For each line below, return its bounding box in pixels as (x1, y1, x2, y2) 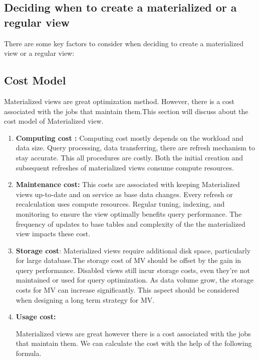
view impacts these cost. (16, 228, 91, 239)
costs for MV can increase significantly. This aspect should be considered (16, 285, 239, 295)
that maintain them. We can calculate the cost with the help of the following (16, 338, 252, 348)
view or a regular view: (4, 48, 75, 58)
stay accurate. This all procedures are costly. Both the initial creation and (16, 152, 243, 162)
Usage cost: (16, 311, 56, 322)
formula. (16, 348, 42, 358)
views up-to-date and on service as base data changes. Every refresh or (16, 189, 233, 199)
